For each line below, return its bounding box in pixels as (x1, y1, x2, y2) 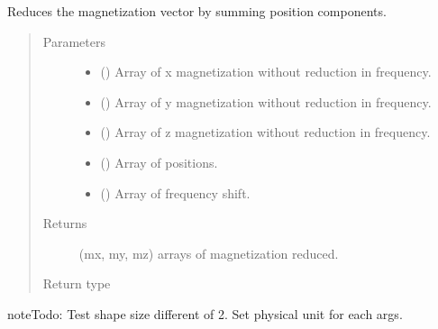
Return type (42, 274, 111, 293)
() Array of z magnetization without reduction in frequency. (100, 123, 431, 142)
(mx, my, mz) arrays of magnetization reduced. (78, 243, 339, 262)
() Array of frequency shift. (100, 183, 251, 202)
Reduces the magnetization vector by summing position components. (7, 2, 387, 20)
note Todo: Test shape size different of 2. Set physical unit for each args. (7, 304, 403, 323)
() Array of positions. (100, 152, 218, 171)
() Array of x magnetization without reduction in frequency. (100, 62, 432, 81)
